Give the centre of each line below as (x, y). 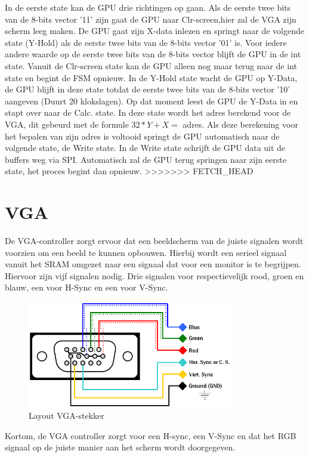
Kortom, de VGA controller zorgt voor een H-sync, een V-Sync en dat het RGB (151, 435)
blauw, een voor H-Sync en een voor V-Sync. (86, 287)
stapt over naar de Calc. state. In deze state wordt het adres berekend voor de (148, 112)
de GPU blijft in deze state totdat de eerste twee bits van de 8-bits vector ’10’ (148, 89)
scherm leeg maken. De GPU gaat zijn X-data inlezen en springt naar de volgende (154, 31)
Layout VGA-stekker (67, 416)
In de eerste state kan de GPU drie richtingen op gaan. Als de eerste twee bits (148, 7)
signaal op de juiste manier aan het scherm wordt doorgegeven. (120, 447)
